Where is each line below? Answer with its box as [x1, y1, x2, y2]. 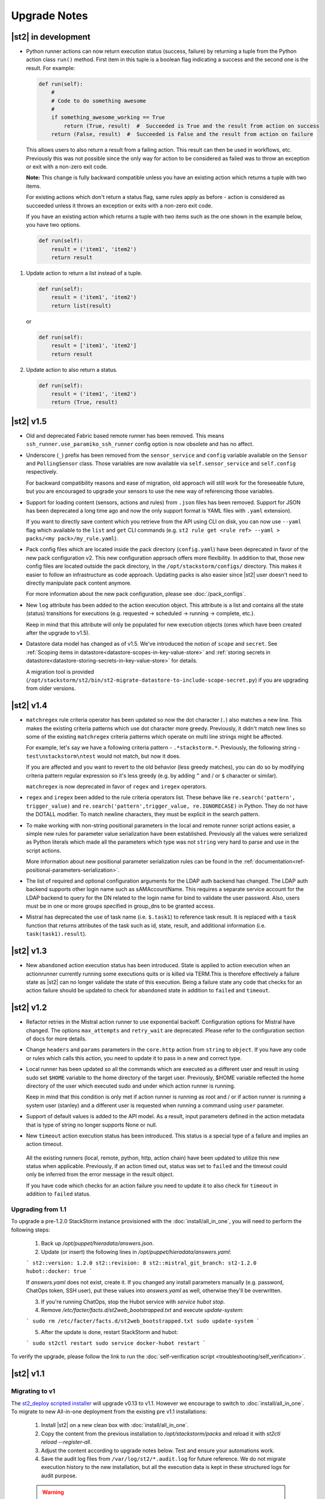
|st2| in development [11, 32, 91, 42]
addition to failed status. [26, 1190, 91, 1197]
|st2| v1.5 [11, 416, 47, 426]
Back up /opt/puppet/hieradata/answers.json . [41, 1240, 154, 1247]
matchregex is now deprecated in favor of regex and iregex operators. [26, 782, 207, 790]
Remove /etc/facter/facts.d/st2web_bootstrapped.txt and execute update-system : [41, 1306, 244, 1313]
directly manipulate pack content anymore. [26, 579, 132, 587]
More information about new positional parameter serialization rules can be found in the [26, 858, 242, 865]
